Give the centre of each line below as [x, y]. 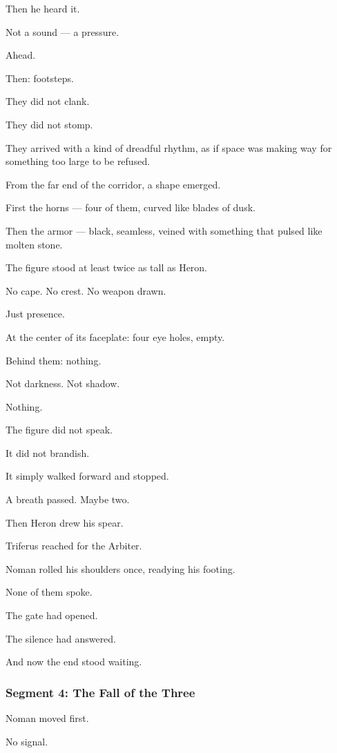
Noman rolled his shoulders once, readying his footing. [121, 568]
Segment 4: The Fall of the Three [100, 692]
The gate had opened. [52, 615]
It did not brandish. [48, 452]
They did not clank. [48, 101]
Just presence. [35, 314]
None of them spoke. [49, 592]
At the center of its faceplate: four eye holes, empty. [115, 336]
